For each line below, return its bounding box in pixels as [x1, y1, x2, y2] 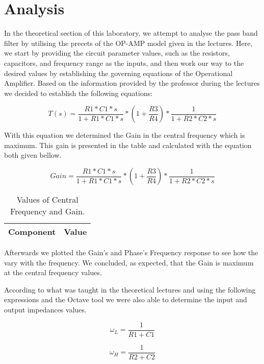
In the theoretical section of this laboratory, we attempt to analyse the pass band [4, 28, 258, 38]
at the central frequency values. [4, 267, 102, 278]
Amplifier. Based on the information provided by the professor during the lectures [4, 78, 260, 88]
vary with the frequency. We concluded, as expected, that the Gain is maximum [4, 257, 254, 268]
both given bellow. [4, 150, 62, 160]
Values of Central [16, 193, 78, 206]
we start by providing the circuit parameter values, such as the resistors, [4, 47, 230, 58]
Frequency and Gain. [10, 205, 85, 217]
